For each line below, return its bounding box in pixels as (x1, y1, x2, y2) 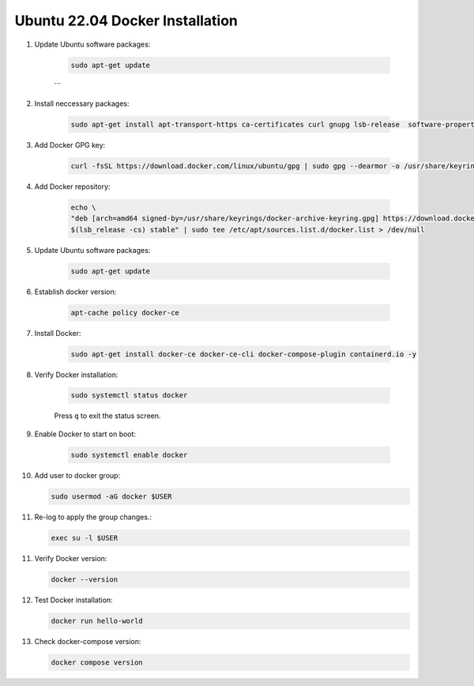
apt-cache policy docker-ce (70, 308, 179, 317)
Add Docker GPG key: (34, 140, 106, 149)
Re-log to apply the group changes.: (34, 512, 152, 522)
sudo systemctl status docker (70, 391, 188, 400)
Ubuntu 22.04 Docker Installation (14, 12, 239, 29)
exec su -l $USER (51, 533, 118, 542)
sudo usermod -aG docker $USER (51, 492, 173, 501)
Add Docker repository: (34, 182, 111, 191)
